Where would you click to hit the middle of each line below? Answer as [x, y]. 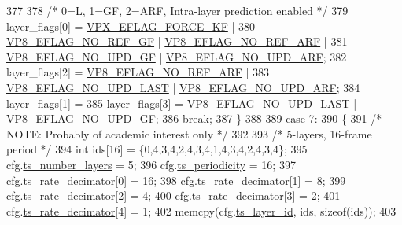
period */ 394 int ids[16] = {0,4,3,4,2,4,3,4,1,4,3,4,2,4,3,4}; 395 [157, 149]
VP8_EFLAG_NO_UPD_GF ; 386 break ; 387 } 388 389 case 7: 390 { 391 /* [194, 118]
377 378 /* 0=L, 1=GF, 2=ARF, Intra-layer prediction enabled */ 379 [177, 10]
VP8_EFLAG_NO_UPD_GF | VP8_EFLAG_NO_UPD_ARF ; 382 [177, 56]
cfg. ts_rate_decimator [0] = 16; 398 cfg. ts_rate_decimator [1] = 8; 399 [176, 180]
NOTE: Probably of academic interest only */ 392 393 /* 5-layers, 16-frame [189, 133]
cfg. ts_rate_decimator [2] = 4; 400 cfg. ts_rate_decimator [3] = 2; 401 [173, 195]
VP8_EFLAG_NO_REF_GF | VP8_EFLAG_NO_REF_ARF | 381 [177, 41]
